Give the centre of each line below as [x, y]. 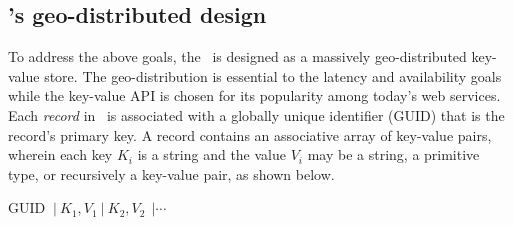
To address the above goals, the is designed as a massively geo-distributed [237, 56]
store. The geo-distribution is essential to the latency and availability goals [273, 75]
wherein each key [60, 154]
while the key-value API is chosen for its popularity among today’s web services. [254, 95]
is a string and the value [211, 154]
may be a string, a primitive [393, 154]
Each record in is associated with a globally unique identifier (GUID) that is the [256, 114]
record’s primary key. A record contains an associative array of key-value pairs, [250, 134]
